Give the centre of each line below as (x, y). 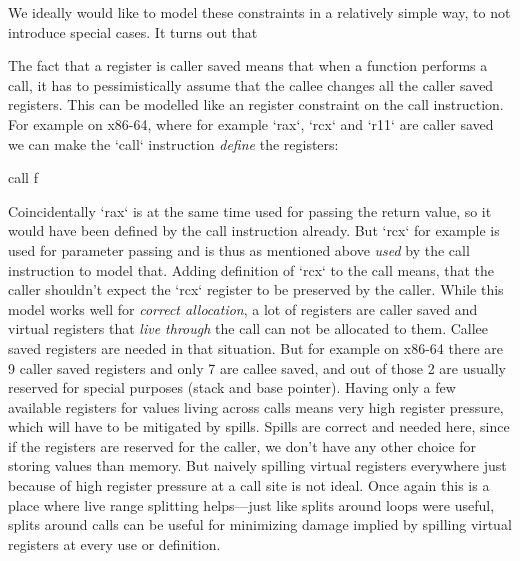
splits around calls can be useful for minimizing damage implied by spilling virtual (260, 524)
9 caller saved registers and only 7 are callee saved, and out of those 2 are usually (257, 367)
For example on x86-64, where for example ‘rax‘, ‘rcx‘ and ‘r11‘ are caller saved (251, 123)
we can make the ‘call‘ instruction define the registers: (173, 143)
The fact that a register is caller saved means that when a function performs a (248, 65)
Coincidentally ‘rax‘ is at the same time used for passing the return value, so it (250, 210)
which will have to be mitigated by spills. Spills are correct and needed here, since (259, 426)
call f (23, 177)
